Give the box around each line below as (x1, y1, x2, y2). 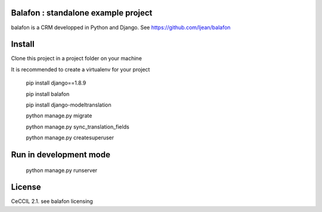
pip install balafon (26, 90, 70, 98)
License (11, 182, 41, 192)
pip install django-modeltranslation (26, 101, 112, 108)
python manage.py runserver (26, 167, 98, 174)
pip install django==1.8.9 (26, 79, 86, 86)
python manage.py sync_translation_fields (26, 123, 129, 130)
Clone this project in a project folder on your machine (11, 55, 143, 62)
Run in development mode (11, 149, 110, 160)
